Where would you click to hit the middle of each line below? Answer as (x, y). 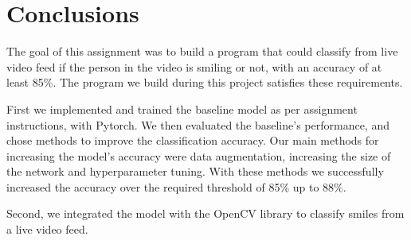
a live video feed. (47, 229)
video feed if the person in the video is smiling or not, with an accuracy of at (194, 66)
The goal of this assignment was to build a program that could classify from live (202, 51)
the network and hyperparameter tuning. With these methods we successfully (195, 171)
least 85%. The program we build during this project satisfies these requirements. (205, 82)
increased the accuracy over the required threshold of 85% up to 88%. (176, 186)
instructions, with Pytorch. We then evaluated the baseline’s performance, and (198, 124)
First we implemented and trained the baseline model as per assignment (182, 108)
